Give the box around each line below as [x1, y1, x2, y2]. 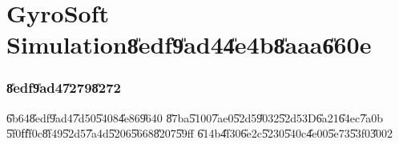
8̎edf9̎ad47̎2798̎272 [6, 78, 121, 98]
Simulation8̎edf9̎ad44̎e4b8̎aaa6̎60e [6, 28, 372, 61]
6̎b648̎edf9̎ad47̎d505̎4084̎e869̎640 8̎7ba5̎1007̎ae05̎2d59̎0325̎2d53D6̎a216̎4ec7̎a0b [6, 109, 383, 126]
